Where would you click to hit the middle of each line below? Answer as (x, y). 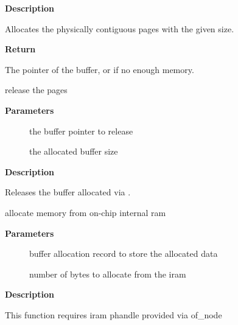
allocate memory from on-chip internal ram (86, 212)
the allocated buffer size (74, 151)
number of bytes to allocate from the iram (108, 274)
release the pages (36, 90)
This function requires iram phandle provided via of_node (114, 314)
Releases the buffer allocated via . (68, 192)
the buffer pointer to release (81, 131)
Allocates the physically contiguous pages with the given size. (120, 28)
